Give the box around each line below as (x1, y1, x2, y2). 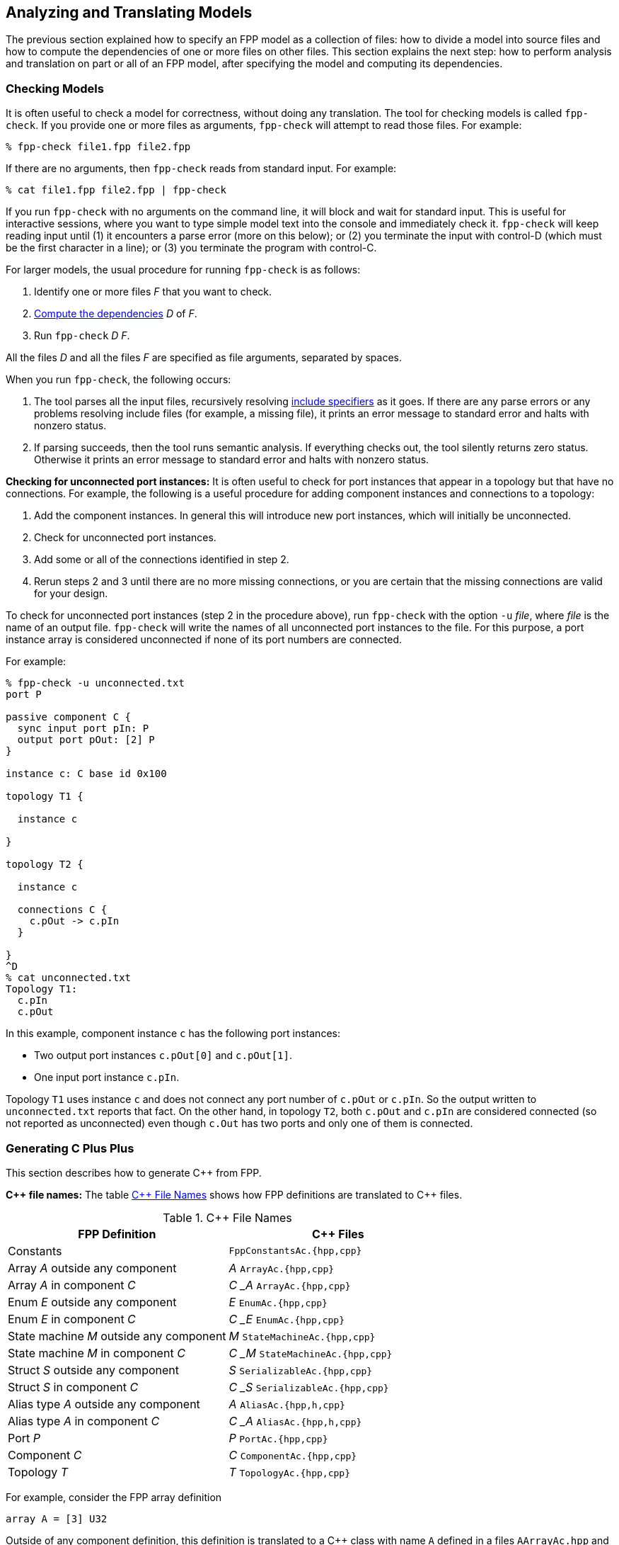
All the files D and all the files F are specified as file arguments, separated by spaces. (6, 351, 402, 364)
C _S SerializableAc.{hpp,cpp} (228, 1379, 389, 1394)
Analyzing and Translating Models (6, 4, 253, 21)
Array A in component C (8, 1277, 136, 1292)
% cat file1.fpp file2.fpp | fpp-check (6, 184, 226, 196)
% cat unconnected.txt (6, 972, 132, 984)
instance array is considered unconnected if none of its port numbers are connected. (6, 633, 403, 646)
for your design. (34, 587, 108, 600)
